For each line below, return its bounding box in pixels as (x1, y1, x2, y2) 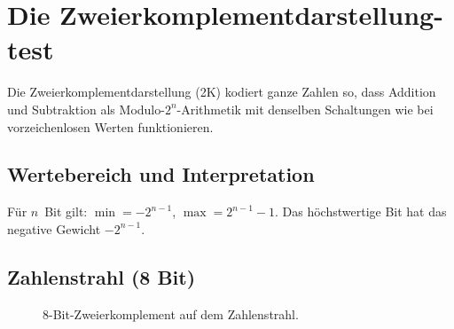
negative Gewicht (7, 219, 101, 238)
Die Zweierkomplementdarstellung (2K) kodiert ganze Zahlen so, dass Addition (7, 82, 436, 101)
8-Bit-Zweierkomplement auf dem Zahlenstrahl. (43, 304, 299, 323)
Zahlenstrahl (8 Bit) (7, 262, 196, 290)
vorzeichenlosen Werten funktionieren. (7, 117, 214, 136)
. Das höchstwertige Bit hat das (275, 202, 447, 221)
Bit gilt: (44, 202, 88, 221)
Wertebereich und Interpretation (7, 161, 315, 188)
